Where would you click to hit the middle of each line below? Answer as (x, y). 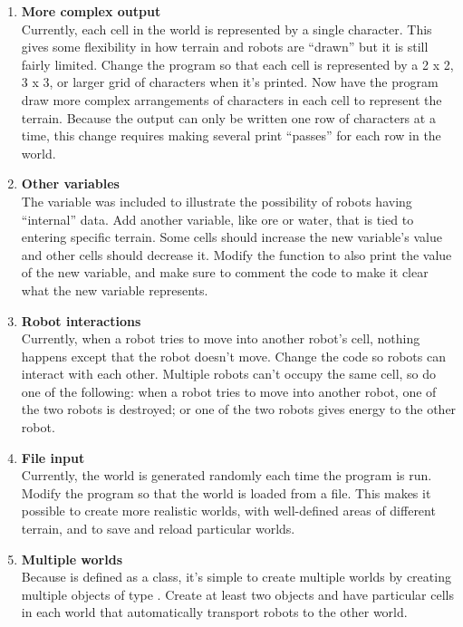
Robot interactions (81, 320)
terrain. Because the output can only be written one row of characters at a (228, 117)
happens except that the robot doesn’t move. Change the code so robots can (233, 356)
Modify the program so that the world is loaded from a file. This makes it (226, 492)
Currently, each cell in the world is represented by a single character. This (227, 29)
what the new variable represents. (115, 289)
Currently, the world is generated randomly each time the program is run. (227, 475)
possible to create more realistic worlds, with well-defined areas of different (228, 511)
